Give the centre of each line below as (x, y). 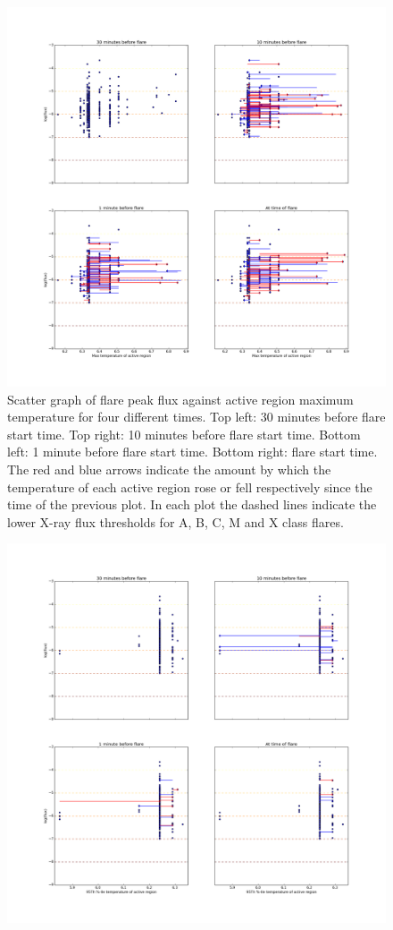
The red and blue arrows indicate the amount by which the (169, 469)
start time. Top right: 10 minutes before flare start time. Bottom (184, 434)
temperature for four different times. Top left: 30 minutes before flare (196, 417)
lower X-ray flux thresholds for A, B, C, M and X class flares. (176, 521)
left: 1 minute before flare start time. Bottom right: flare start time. (192, 452)
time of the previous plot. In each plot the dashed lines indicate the (192, 504)
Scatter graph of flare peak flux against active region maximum (180, 399)
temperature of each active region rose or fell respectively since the (190, 486)
